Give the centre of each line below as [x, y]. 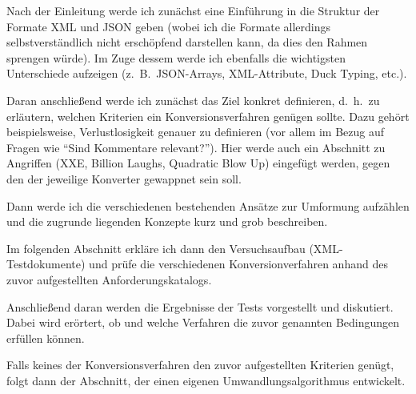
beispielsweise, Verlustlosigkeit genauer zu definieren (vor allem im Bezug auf [196, 132]
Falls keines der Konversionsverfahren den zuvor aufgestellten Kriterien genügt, [200, 365]
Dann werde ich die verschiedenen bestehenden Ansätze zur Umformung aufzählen [208, 205]
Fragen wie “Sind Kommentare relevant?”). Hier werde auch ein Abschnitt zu [196, 147]
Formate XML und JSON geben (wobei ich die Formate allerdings [169, 26]
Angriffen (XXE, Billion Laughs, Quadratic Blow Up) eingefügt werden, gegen [198, 163]
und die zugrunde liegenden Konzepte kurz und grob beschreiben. [167, 221]
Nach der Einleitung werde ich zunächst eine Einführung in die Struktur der [193, 10]
